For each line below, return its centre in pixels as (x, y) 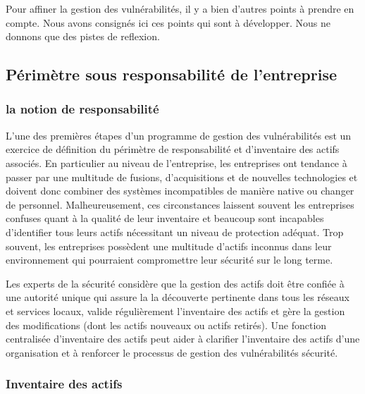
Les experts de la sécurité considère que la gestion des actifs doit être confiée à (175, 283)
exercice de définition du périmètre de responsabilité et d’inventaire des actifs (173, 149)
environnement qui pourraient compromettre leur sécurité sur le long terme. (169, 260)
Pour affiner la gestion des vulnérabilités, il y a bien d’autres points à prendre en (180, 8)
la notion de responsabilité (82, 109)
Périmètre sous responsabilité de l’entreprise (172, 74)
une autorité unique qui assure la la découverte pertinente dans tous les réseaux (178, 297)
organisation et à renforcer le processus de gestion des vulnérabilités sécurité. (172, 352)
